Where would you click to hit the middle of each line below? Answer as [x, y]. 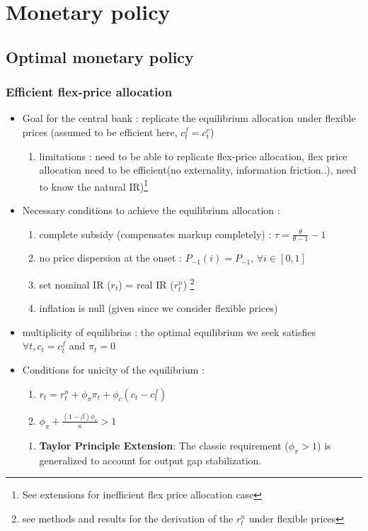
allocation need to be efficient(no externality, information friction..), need [198, 170]
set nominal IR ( [75, 284]
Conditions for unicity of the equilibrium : [114, 370]
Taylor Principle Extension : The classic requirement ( [164, 445]
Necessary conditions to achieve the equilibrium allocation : [151, 210]
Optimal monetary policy [100, 56]
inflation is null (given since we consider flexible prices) [159, 308]
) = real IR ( [146, 284]
